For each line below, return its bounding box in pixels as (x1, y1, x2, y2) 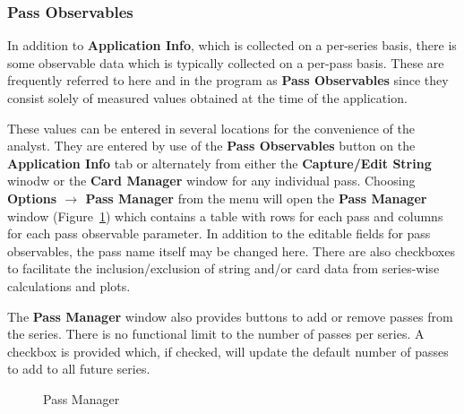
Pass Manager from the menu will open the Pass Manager (85, 188, 427, 207)
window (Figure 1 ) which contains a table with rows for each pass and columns (7, 206, 443, 225)
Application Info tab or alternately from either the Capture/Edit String (7, 153, 432, 172)
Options (7, 188, 57, 207)
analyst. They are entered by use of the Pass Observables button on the (7, 136, 416, 155)
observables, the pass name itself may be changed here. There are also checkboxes (7, 241, 455, 260)
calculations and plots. (7, 276, 131, 295)
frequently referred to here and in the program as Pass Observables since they (7, 71, 449, 90)
